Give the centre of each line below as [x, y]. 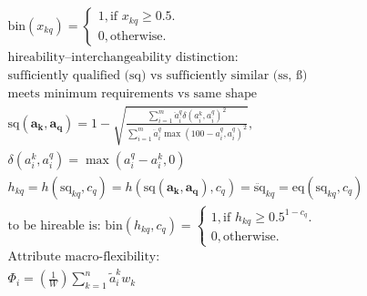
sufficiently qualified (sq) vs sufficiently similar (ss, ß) [158, 76]
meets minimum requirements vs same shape [132, 94]
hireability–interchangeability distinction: [123, 58]
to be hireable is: [54, 225]
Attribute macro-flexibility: [84, 257]
